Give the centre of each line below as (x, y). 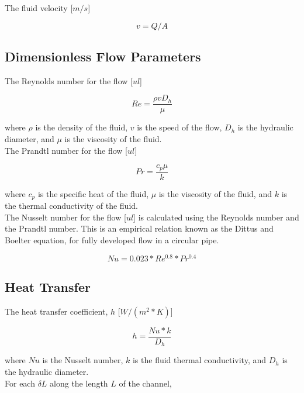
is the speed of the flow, (179, 127)
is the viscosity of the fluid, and (215, 193)
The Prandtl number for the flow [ (66, 150)
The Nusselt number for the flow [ (65, 217)
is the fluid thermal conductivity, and (199, 360)
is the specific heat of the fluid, (93, 193)
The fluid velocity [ (39, 8)
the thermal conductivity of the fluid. (71, 206)
